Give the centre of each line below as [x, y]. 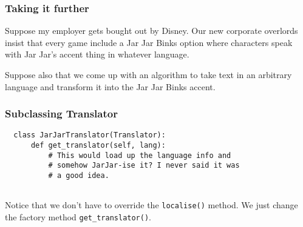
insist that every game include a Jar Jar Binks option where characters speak [149, 42]
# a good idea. [79, 176]
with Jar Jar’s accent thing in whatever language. [97, 54]
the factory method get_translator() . [78, 217]
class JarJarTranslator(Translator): [90, 135]
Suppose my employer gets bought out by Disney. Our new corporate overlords [151, 31]
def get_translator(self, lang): [98, 146]
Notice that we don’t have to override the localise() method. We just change [151, 205]
